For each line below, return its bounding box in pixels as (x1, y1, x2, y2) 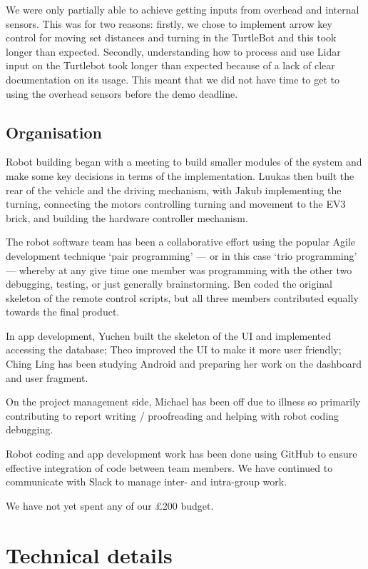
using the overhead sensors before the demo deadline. (6, 86, 238, 101)
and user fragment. (6, 370, 88, 385)
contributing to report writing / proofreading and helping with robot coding (6, 408, 339, 423)
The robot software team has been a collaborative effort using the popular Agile (6, 234, 356, 249)
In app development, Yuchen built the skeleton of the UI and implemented (6, 328, 332, 343)
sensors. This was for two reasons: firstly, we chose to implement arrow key (6, 16, 332, 31)
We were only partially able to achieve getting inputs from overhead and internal (6, 2, 359, 16)
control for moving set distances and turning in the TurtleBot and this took (6, 30, 337, 45)
